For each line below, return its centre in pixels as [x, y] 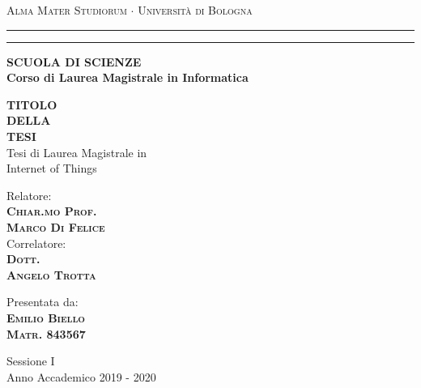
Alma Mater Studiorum [67, 10]
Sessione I [31, 361]
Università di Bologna [195, 10]
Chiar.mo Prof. [52, 211]
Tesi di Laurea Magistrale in [77, 152]
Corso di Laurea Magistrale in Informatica [128, 77]
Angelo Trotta [51, 274]
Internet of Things [52, 168]
